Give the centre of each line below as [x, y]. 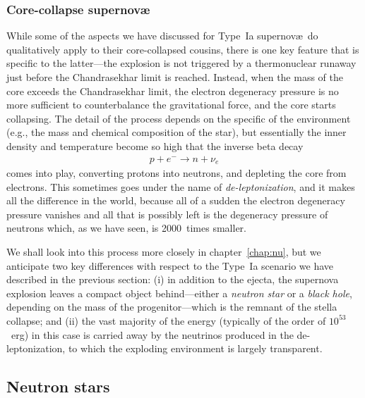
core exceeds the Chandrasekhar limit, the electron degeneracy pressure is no [173, 91]
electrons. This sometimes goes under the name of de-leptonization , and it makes [181, 186]
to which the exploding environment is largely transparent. [195, 348]
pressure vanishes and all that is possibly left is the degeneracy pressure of [167, 214]
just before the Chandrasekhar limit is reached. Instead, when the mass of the [175, 77]
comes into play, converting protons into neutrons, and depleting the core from [176, 173]
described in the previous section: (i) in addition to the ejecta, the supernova [173, 279]
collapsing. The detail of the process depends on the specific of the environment [179, 118]
